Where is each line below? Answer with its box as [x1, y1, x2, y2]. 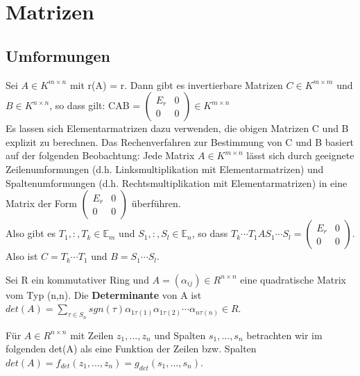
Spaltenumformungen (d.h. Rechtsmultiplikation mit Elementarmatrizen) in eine [6, 175, 348, 190]
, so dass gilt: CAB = [49, 98, 141, 113]
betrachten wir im [246, 327, 323, 342]
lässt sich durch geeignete [246, 148, 354, 163]
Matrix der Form [6, 196, 77, 211]
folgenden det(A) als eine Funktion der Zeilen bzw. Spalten [6, 341, 257, 356]
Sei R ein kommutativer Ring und [6, 272, 149, 286]
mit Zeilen [70, 327, 114, 342]
